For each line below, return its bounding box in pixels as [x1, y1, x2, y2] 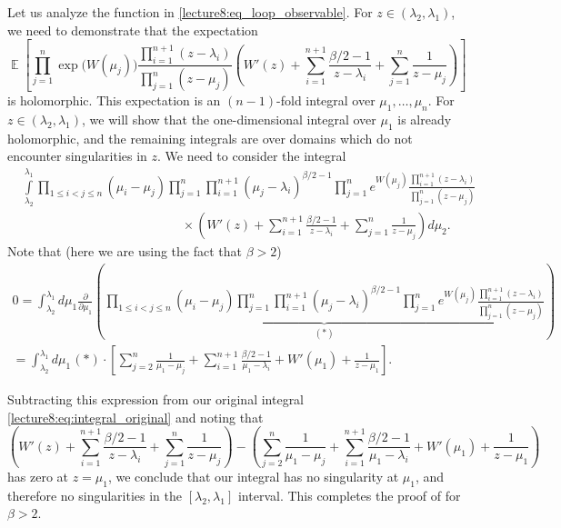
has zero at [7, 467, 68, 486]
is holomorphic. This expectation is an [7, 91, 221, 110]
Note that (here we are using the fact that [7, 241, 242, 260]
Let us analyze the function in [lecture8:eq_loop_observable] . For [7, 3, 373, 21]
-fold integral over [276, 91, 376, 110]
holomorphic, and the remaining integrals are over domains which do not [7, 128, 413, 147]
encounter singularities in [7, 146, 147, 165]
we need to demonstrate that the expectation [7, 20, 258, 39]
